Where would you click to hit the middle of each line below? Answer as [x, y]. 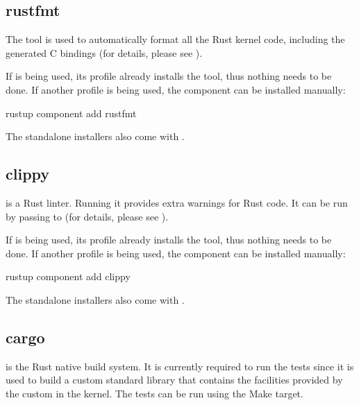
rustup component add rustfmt [71, 113]
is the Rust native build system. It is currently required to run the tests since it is [180, 366]
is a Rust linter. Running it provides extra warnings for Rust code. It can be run [177, 202]
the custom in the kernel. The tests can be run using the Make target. [155, 393]
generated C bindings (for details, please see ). [104, 52]
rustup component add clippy [68, 276]
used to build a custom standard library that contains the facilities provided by [174, 380]
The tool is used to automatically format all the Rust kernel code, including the [175, 39]
